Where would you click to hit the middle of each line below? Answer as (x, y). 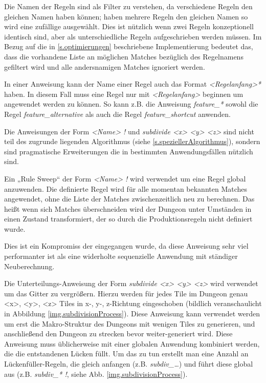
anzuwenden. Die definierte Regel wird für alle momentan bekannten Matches (126, 188)
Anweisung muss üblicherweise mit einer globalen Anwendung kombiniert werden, (132, 343)
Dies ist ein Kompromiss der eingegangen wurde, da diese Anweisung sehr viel (126, 246)
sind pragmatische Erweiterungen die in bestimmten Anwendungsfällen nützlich (129, 151)
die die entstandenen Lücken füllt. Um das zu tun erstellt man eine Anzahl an (126, 354)
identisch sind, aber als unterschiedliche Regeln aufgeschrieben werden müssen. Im (133, 36)
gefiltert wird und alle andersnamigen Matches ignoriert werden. (105, 66)
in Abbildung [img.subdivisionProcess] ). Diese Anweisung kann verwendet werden (132, 314)
